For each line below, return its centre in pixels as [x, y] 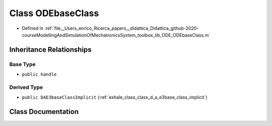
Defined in [33, 28]
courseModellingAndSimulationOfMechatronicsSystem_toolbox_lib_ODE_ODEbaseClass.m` [116, 35]
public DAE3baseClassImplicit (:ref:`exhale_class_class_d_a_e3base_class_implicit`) [115, 97]
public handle [39, 75]
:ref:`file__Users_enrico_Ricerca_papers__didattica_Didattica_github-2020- [122, 28]
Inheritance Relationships [50, 50]
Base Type [22, 64]
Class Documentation [44, 112]
